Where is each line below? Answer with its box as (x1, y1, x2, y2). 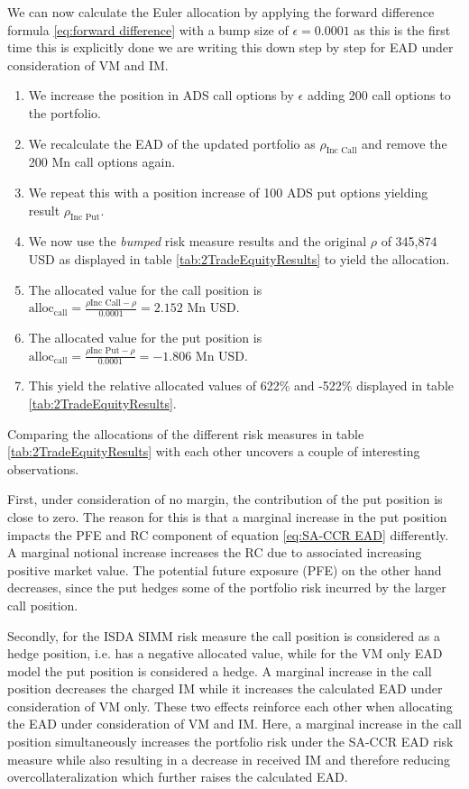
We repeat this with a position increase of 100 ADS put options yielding (28, 182, 428, 201)
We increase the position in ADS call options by (28, 86, 294, 105)
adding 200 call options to (307, 86, 451, 105)
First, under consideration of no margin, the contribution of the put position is (7, 490, 443, 509)
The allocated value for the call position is (28, 280, 262, 298)
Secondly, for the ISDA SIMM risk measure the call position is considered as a (7, 626, 440, 645)
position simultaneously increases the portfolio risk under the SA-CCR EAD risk (7, 732, 454, 751)
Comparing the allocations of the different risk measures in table (7, 424, 364, 443)
